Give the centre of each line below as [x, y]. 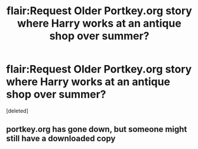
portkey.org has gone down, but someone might [97, 129]
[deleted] [17, 111]
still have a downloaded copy [61, 139]
